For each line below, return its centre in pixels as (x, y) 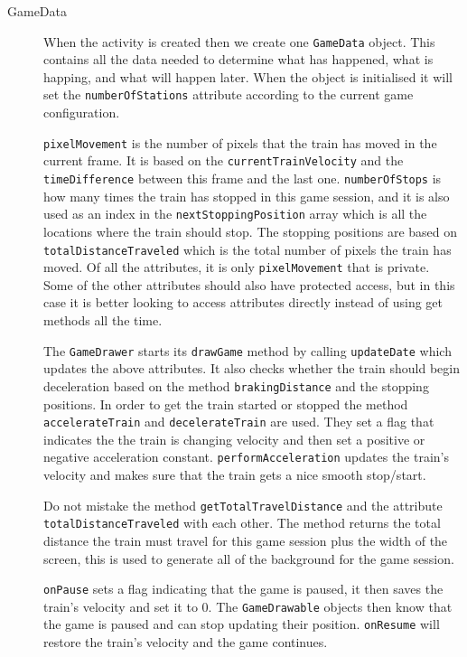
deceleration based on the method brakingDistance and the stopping (236, 385)
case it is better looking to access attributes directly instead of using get (243, 302)
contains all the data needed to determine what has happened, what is (238, 59)
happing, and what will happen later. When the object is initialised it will (248, 76)
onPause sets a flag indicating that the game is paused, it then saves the (243, 589)
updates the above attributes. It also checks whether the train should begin (252, 368)
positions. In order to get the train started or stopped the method (226, 404)
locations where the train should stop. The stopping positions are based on (251, 231)
